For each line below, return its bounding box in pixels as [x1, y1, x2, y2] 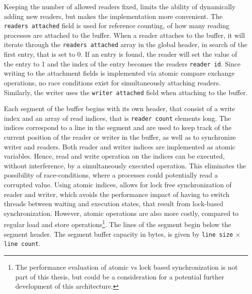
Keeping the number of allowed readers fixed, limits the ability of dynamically [4, 1, 236, 11]
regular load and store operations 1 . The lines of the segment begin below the [4, 218, 232, 229]
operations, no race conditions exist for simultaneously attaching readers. [4, 77, 221, 87]
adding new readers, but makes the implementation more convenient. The [4, 11, 222, 21]
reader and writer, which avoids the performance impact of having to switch [4, 189, 230, 199]
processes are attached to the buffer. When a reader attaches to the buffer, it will [4, 30, 245, 40]
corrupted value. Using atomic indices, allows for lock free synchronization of [4, 180, 232, 189]
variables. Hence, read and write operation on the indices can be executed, [4, 151, 225, 161]
